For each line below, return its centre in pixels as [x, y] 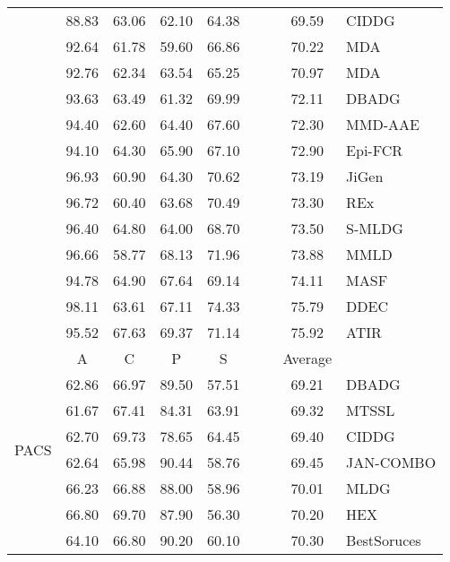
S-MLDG [375, 228]
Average [307, 358]
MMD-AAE [383, 124]
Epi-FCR [375, 150]
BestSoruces [384, 540]
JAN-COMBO [391, 462]
